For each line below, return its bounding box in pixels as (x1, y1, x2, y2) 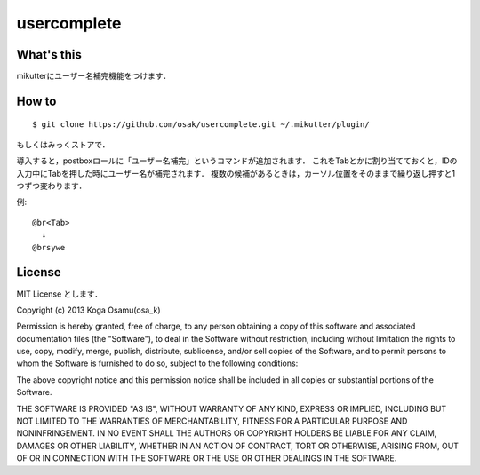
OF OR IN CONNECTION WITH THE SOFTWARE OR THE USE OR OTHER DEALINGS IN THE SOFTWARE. (16, 453, 397, 463)
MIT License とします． (16, 289, 103, 299)
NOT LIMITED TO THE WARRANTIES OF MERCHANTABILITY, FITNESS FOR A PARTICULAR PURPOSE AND (16, 416, 408, 426)
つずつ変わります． (16, 180, 87, 191)
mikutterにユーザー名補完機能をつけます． (16, 71, 172, 82)
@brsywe (32, 242, 66, 252)
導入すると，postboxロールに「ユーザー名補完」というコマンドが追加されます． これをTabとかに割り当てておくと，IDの (16, 155, 458, 166)
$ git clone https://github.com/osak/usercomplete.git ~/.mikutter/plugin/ (32, 120, 370, 130)
